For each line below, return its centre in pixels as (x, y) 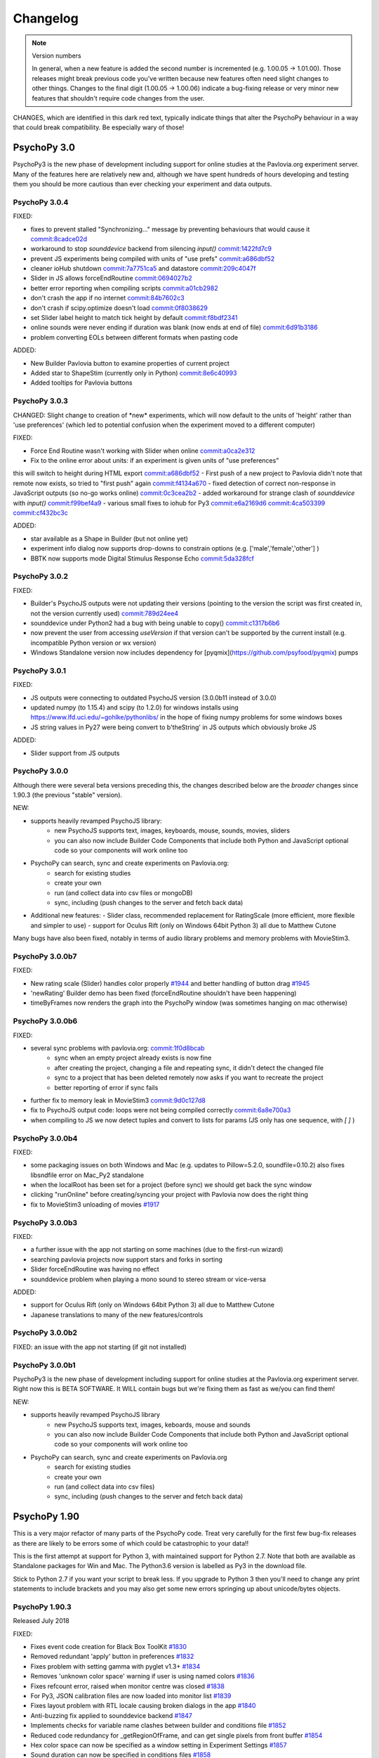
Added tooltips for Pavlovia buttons (81, 383)
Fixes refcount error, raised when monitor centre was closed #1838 (127, 1686)
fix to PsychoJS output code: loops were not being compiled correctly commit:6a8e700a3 (161, 1110)
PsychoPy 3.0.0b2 (45, 1333)
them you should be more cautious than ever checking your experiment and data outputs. (142, 184)
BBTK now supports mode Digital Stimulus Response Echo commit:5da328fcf (142, 558)
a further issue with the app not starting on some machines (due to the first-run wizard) (157, 1250)
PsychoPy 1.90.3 (42, 1607)
